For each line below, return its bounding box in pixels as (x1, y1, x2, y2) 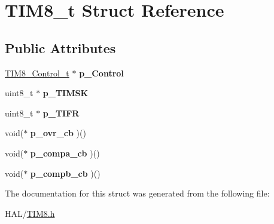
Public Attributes (5, 38, 116, 57)
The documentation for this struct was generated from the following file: (5, 187, 270, 200)
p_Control (79, 66, 124, 79)
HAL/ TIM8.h (5, 207, 55, 219)
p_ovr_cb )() (30, 127, 86, 139)
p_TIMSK (42, 87, 89, 99)
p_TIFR (42, 106, 80, 119)
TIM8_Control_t (5, 66, 69, 79)
